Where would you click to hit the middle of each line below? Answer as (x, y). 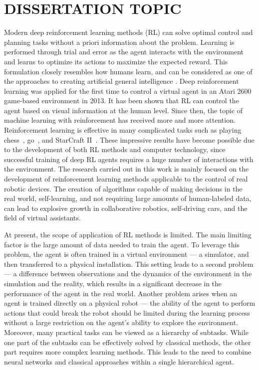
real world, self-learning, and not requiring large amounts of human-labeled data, (128, 198)
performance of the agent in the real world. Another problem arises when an (121, 293)
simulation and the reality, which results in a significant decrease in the (113, 283)
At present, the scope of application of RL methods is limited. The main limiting (128, 234)
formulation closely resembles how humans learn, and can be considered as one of (128, 71)
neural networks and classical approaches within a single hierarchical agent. (119, 361)
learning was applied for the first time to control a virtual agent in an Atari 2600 (128, 91)
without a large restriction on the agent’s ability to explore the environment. (121, 322)
